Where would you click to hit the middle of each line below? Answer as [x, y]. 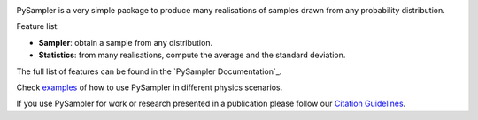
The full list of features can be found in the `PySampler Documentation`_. [149, 71]
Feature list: [38, 26]
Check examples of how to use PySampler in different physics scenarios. [150, 87]
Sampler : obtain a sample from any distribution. [125, 42]
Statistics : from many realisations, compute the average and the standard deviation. [192, 55]
